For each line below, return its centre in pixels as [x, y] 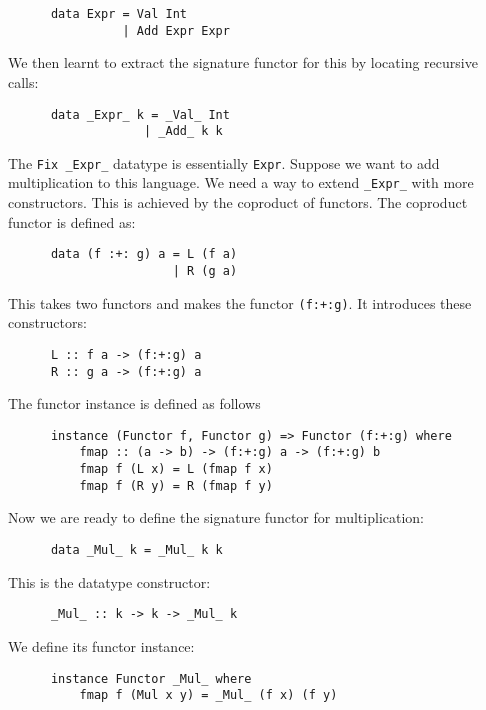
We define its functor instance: [101, 645]
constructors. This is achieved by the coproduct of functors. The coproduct [238, 202]
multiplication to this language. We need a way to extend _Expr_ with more [241, 182]
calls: [23, 81]
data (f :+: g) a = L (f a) [144, 254]
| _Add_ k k [183, 131]
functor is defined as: [72, 221]
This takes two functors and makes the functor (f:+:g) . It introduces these [240, 302]
